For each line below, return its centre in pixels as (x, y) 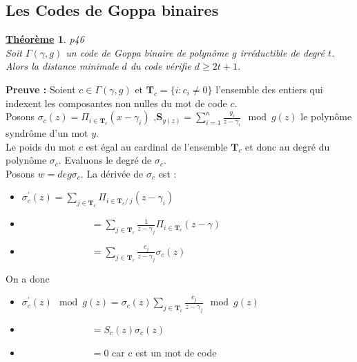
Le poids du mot (40, 146)
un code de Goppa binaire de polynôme (147, 52)
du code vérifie (161, 66)
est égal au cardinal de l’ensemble (157, 146)
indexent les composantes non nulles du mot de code (116, 103)
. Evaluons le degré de (105, 160)
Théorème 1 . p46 (45, 39)
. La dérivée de (112, 173)
